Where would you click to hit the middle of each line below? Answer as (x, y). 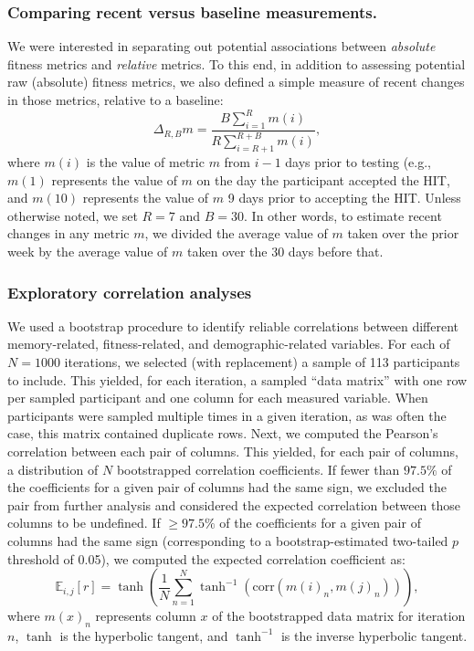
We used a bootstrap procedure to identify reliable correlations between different (233, 325)
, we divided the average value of (236, 233)
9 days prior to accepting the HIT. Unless (344, 198)
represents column (146, 616)
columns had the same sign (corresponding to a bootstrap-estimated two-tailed (228, 540)
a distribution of (53, 469)
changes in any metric (68, 233)
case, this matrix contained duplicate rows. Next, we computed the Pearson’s (223, 433)
